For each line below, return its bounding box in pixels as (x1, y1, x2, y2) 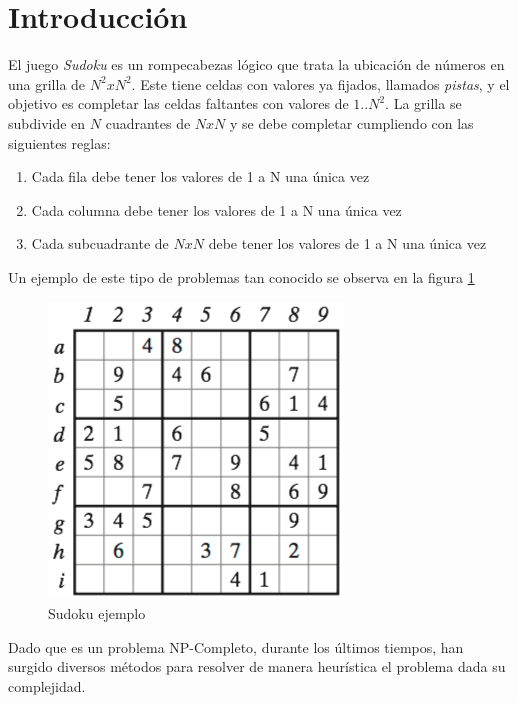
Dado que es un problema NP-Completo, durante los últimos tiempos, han (8, 636, 464, 657)
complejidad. (8, 675, 86, 696)
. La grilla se (385, 93, 462, 114)
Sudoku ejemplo (48, 603, 146, 624)
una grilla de (8, 73, 86, 94)
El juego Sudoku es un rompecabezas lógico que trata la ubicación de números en (8, 54, 505, 75)
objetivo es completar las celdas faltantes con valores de (8, 93, 349, 114)
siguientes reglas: (8, 132, 111, 153)
